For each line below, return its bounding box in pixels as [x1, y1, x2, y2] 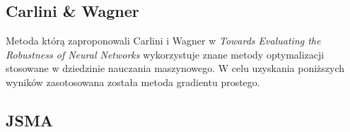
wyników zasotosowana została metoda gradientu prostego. [6, 74, 260, 89]
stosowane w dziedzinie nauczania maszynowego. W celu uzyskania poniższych [6, 61, 345, 76]
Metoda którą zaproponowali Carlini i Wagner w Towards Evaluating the [6, 33, 321, 48]
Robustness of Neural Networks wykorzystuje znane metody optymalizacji [6, 47, 325, 61]
